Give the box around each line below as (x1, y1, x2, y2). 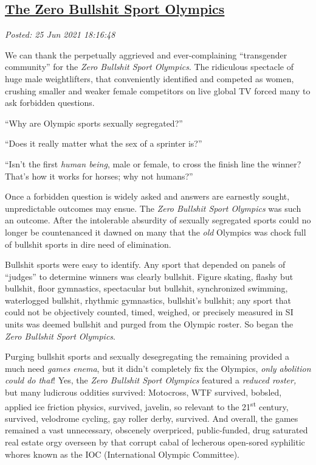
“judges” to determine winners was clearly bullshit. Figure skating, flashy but (5, 270, 294, 282)
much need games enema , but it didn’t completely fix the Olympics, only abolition (5, 362, 311, 374)
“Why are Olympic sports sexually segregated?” (5, 116, 183, 129)
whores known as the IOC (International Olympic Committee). (5, 447, 239, 460)
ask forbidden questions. (5, 96, 95, 109)
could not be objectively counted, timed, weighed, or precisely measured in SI (5, 306, 294, 318)
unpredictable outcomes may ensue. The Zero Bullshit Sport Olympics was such (5, 201, 301, 214)
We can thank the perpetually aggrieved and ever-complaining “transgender (5, 48, 287, 61)
